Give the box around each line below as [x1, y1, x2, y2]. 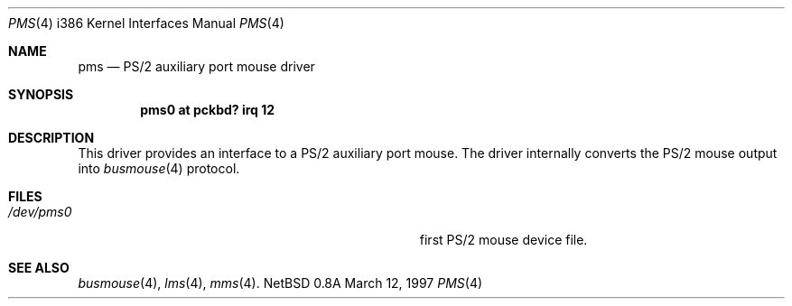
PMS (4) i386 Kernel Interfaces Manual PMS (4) [8, 15, 284, 31]
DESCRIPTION [8, 130, 95, 145]
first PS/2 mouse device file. [419, 232, 588, 247]
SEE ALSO [8, 260, 70, 275]
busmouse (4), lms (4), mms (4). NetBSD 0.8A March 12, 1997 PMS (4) [78, 275, 483, 291]
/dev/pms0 [8, 204, 72, 219]
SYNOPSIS [8, 87, 74, 102]
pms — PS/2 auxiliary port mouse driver [78, 59, 315, 74]
